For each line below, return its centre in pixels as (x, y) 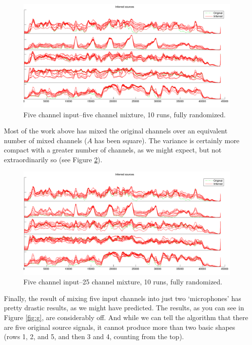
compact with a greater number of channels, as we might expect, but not (113, 150)
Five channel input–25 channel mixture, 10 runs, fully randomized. (123, 282)
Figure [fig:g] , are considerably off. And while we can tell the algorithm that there (126, 317)
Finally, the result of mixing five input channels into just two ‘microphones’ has (123, 298)
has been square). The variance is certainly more (167, 140)
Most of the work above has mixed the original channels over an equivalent (116, 131)
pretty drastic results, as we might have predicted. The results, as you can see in (124, 308)
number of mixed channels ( (46, 140)
